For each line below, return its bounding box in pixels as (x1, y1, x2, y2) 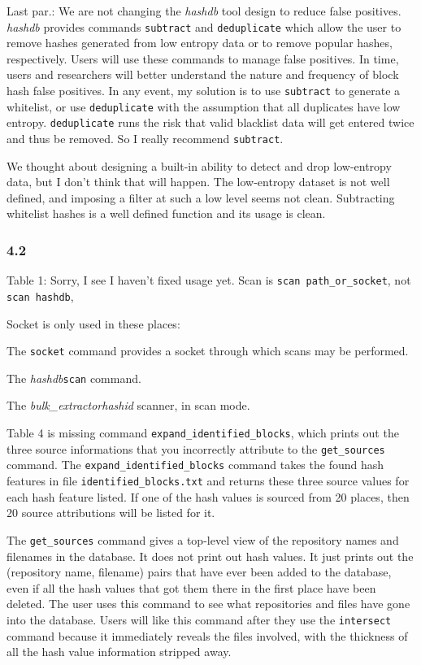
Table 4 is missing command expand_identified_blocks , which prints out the (7, 424, 399, 441)
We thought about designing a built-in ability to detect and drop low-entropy (7, 157, 392, 174)
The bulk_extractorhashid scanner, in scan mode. (7, 397, 250, 414)
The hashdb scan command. (7, 369, 141, 386)
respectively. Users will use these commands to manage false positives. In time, (7, 50, 399, 67)
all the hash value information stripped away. (7, 643, 232, 660)
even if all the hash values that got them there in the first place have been (7, 579, 376, 596)
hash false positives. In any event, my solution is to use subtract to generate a (7, 82, 401, 99)
